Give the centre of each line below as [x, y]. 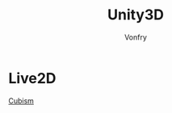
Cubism [21, 100]
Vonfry [136, 37]
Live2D [32, 78]
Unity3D [136, 15]
